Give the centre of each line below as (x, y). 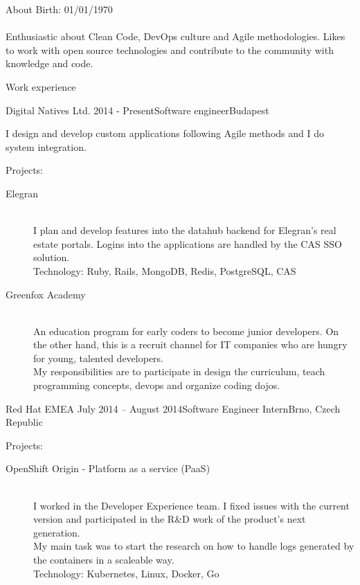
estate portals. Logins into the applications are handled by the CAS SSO (188, 243)
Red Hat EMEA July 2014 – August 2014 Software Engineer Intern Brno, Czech (173, 408)
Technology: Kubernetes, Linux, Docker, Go (126, 573)
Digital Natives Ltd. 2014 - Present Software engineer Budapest (137, 110)
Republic (24, 422)
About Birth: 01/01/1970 (59, 9)
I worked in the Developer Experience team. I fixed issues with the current (191, 505)
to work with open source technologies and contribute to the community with (170, 49)
